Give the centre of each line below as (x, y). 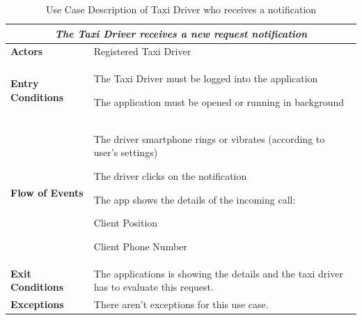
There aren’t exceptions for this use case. (181, 304)
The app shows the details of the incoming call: (195, 199)
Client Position (126, 223)
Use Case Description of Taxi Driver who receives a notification (181, 9)
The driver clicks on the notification (170, 175)
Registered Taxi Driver (142, 51)
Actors (27, 51)
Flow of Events (47, 192)
